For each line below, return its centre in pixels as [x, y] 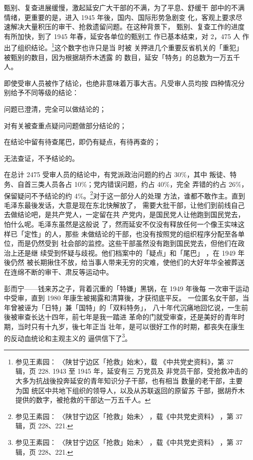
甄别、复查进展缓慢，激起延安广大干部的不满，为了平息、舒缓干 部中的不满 [124, 7]
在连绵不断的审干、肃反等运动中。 [58, 271]
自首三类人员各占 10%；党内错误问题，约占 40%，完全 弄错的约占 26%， [133, 184]
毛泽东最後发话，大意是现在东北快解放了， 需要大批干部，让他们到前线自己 [124, 205]
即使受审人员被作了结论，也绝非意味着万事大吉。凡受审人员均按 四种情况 [121, 83]
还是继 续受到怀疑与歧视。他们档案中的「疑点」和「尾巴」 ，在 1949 [126, 252]
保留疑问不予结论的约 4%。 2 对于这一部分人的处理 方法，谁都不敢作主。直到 [125, 195]
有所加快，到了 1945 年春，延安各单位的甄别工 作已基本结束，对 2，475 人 [122, 36]
